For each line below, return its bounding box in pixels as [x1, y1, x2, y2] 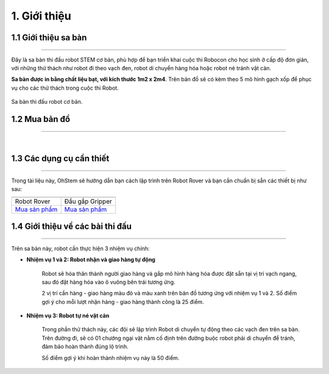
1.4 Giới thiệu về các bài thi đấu [11, 221, 132, 232]
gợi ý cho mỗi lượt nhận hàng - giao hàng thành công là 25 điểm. [41, 298, 204, 305]
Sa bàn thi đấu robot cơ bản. [11, 98, 83, 106]
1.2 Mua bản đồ [11, 113, 70, 124]
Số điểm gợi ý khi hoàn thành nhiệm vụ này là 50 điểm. [41, 354, 180, 361]
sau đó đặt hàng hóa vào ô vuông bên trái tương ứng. [41, 278, 175, 286]
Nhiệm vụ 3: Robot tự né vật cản [26, 312, 110, 320]
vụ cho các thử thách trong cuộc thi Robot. [11, 84, 119, 92]
